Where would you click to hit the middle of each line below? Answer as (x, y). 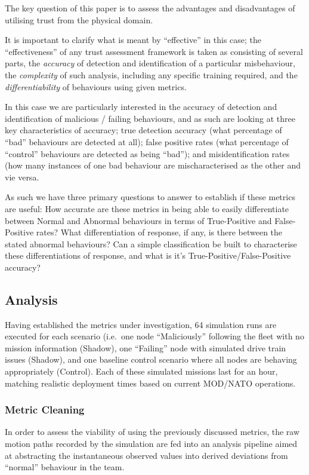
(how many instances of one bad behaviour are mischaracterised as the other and (153, 165)
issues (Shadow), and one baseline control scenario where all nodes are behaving (151, 359)
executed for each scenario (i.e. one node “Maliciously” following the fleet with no (154, 336)
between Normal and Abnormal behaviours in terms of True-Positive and (138, 220)
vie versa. (22, 177)
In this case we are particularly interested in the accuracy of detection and (141, 107)
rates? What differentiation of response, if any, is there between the (159, 232)
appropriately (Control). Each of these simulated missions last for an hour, (141, 371)
